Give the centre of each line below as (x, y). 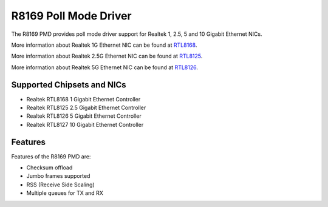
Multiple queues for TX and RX (65, 193)
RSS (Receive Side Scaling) (60, 185)
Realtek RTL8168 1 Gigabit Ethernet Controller (84, 99)
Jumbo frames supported (58, 176)
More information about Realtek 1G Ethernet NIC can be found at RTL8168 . (104, 45)
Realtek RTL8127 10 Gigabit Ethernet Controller (85, 124)
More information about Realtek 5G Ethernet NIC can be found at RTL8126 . (105, 67)
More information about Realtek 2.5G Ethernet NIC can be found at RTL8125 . (107, 56)
